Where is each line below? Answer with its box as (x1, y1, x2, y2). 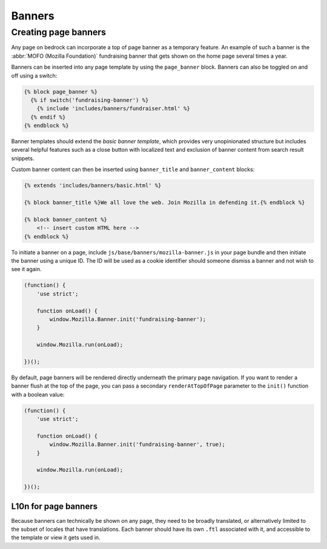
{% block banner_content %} (24, 216, 107, 223)
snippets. (11, 155, 35, 162)
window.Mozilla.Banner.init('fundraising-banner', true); (49, 441, 225, 448)
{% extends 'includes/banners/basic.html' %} (24, 182, 162, 189)
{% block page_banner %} (24, 88, 98, 95)
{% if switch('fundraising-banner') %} (30, 96, 149, 103)
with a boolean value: (11, 391, 65, 398)
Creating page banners (11, 27, 106, 38)
